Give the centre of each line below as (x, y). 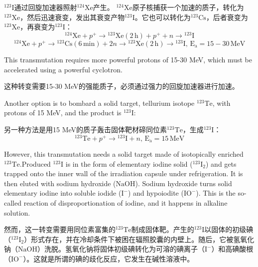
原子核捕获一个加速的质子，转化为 (188, 7)
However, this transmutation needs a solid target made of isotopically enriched (124, 154)
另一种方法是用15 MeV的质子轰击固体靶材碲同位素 (86, 129)
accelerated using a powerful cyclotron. (63, 69)
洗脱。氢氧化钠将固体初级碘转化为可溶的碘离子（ (124, 249)
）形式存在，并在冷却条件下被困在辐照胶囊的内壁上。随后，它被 (129, 239)
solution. (17, 212)
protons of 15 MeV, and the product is (63, 113)
